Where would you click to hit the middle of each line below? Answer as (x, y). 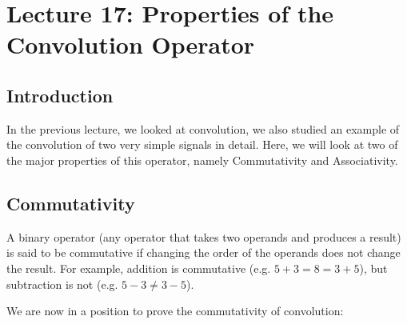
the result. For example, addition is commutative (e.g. (139, 268)
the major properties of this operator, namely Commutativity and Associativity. (202, 160)
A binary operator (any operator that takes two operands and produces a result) (204, 236)
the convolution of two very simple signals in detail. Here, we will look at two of (202, 144)
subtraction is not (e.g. (62, 284)
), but (373, 268)
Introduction (60, 95)
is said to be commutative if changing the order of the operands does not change (203, 252)
